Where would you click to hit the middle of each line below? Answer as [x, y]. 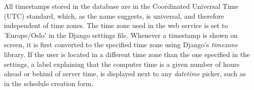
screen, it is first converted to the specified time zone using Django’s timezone [121, 45]
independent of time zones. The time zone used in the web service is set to [116, 25]
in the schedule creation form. [49, 83]
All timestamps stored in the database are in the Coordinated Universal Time [121, 6]
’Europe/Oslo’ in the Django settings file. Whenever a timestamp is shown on [121, 35]
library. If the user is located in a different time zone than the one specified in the [127, 54]
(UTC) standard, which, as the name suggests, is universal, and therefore [114, 15]
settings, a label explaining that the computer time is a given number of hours [122, 64]
